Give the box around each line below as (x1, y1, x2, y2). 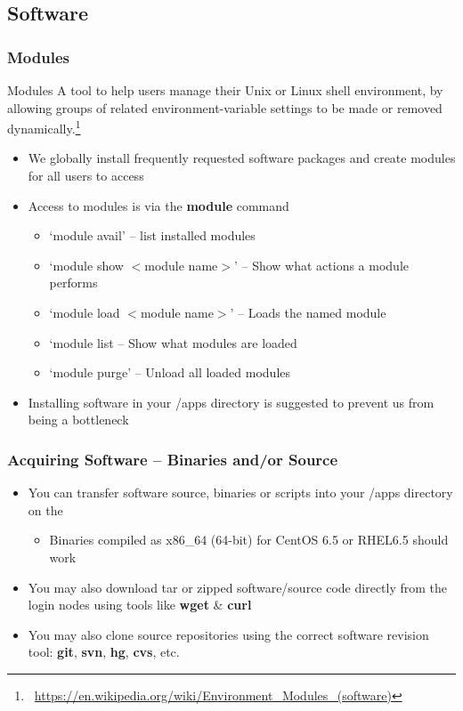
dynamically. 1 (7, 117, 81, 137)
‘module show (49, 255, 124, 274)
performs (49, 273, 98, 292)
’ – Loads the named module (230, 303, 386, 321)
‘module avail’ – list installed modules (49, 226, 256, 245)
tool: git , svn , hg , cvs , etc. (28, 642, 180, 661)
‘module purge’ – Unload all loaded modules (49, 363, 291, 382)
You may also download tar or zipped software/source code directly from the (28, 578, 448, 596)
